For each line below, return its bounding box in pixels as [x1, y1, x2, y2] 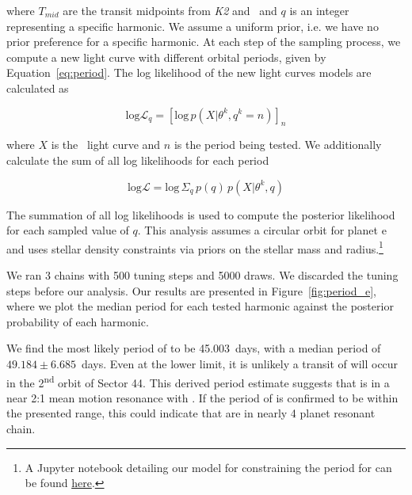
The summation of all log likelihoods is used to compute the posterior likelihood [6, 206, 395, 223]
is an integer [289, 2, 349, 18]
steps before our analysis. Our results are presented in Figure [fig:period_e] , [6, 282, 376, 299]
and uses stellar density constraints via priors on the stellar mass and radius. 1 [6, 238, 383, 257]
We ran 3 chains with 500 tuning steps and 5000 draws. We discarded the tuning [6, 266, 399, 283]
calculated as [6, 79, 69, 96]
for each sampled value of [6, 222, 129, 238]
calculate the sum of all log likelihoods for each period [6, 151, 269, 168]
